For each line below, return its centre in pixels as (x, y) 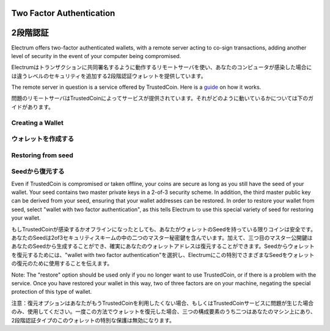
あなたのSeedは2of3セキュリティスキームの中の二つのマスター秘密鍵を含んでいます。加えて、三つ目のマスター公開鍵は (162, 238)
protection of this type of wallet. (52, 292)
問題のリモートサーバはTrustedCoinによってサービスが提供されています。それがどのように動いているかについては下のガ (163, 99)
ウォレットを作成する (43, 139)
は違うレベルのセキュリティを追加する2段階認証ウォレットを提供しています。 (109, 76)
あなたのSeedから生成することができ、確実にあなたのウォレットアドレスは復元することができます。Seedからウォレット (163, 246)
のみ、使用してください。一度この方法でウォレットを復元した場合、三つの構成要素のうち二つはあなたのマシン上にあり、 (163, 311)
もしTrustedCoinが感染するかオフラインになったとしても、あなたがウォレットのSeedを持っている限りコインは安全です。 (163, 229)
